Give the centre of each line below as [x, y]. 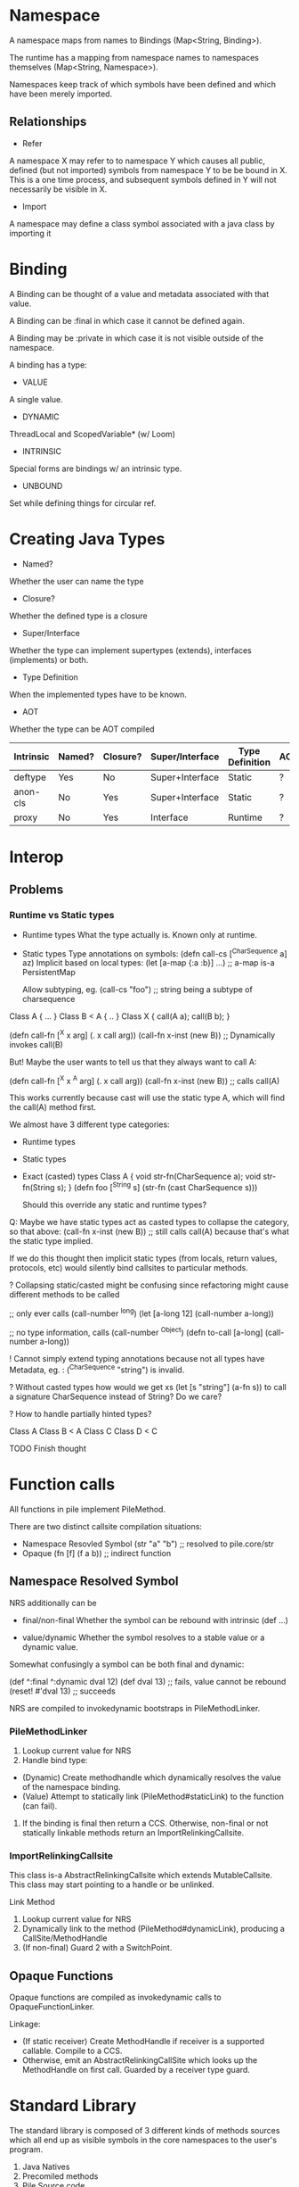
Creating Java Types [87, 538]
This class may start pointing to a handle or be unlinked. [112, 1885]
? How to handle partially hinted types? [81, 1414]
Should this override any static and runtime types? [114, 1205]
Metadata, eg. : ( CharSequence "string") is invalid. [97, 1369]
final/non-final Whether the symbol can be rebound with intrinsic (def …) [155, 1620]
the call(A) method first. [53, 1107]
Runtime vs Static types [62, 915]
